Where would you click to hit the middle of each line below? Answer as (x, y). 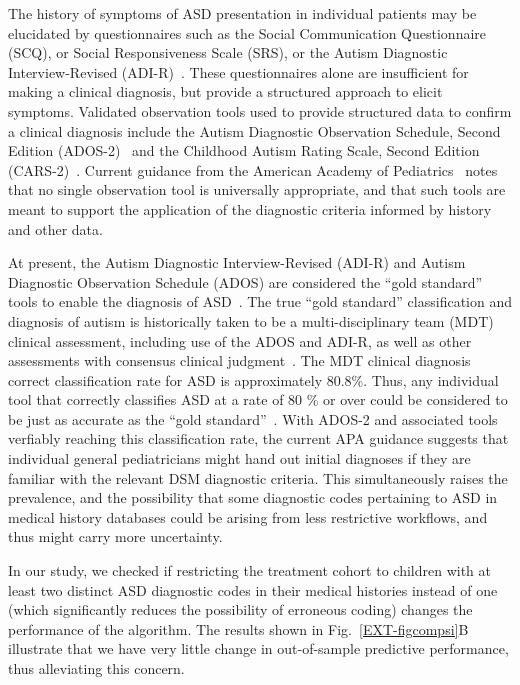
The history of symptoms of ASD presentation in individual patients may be (242, 13)
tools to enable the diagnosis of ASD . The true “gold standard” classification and (260, 301)
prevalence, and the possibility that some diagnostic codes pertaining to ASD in (253, 497)
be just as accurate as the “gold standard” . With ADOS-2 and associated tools (253, 418)
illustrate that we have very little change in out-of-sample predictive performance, (258, 648)
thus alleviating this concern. (96, 668)
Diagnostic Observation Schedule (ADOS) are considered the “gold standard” (245, 281)
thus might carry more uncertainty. (115, 536)
